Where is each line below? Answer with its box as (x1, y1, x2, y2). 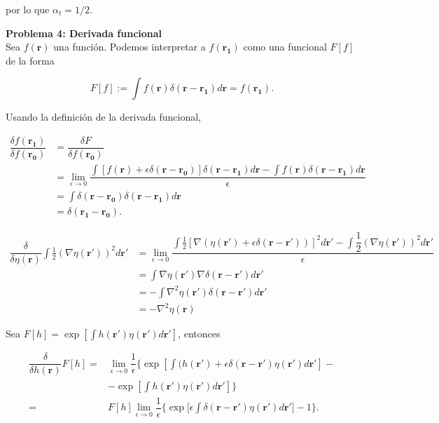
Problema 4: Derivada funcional (6, 25, 162, 40)
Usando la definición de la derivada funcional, (6, 109, 201, 124)
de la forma (6, 53, 55, 67)
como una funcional (243, 39, 327, 54)
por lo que (6, 2, 50, 16)
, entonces (178, 326, 221, 341)
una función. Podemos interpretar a (53, 39, 206, 54)
